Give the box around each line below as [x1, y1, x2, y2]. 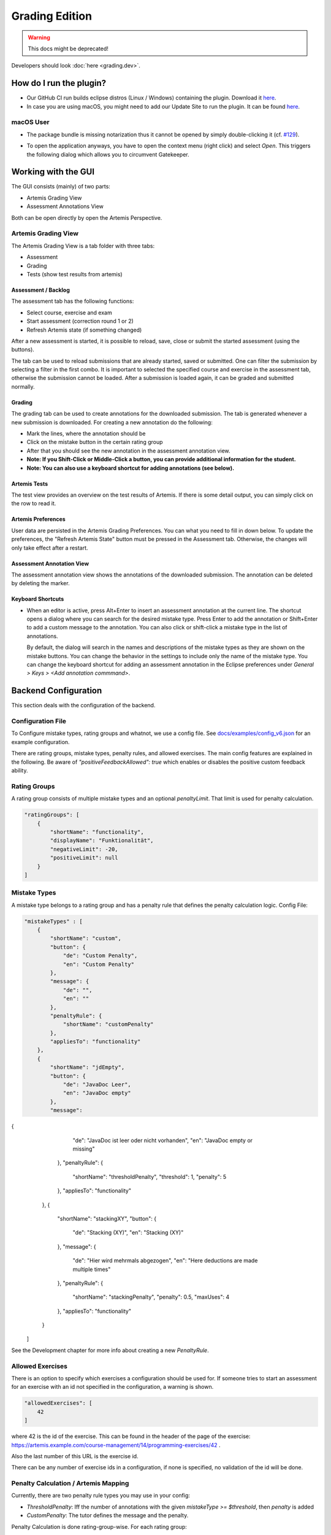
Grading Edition [11, 9, 92, 23]
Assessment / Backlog [11, 286, 70, 293]
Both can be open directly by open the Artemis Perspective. [11, 214, 162, 221]
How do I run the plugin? [11, 78, 107, 88]
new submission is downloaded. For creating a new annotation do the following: [11, 418, 213, 426]
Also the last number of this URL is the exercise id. [11, 1452, 139, 1459]
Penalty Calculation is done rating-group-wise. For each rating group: [11, 1523, 187, 1530]
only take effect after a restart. [11, 544, 88, 551]
